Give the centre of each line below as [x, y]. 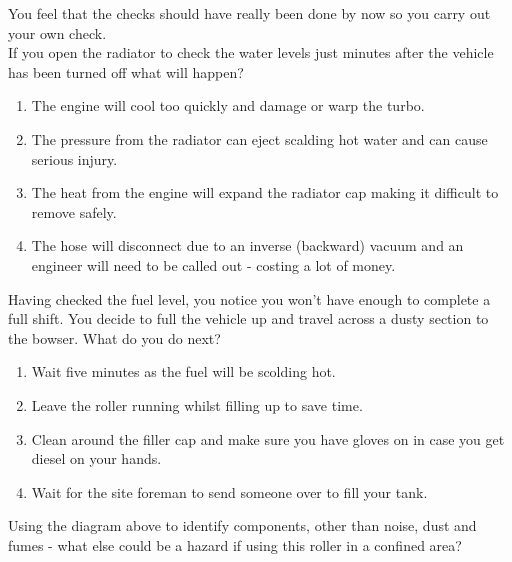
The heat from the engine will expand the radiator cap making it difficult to [265, 192]
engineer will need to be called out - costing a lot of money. [213, 264]
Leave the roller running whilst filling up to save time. [197, 404]
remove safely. [74, 211]
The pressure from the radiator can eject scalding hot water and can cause [259, 138]
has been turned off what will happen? [126, 71]
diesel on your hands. [96, 458]
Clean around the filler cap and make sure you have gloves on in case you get [268, 438]
